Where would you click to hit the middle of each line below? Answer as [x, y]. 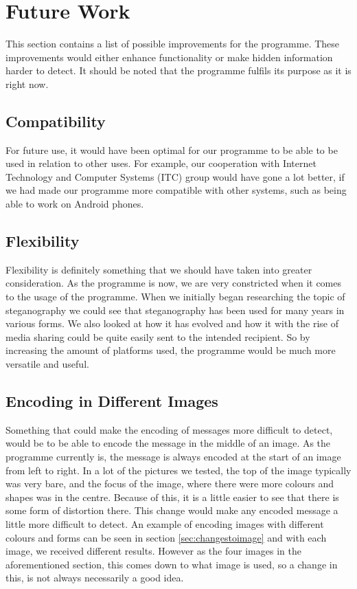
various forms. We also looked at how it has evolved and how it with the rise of [172, 323]
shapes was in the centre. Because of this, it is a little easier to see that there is [172, 497]
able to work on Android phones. [75, 204]
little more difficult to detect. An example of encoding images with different [165, 523]
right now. [27, 84]
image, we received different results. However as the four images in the [153, 551]
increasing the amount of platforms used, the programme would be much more [171, 350]
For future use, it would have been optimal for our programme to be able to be [172, 149]
